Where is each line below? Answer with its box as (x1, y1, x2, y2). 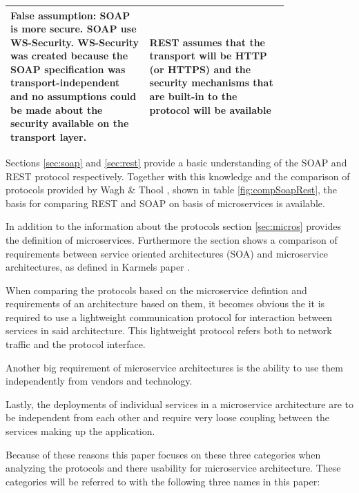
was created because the (10, 48, 128, 63)
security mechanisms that (149, 75, 273, 90)
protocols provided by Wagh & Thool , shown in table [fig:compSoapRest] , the (6, 182, 338, 197)
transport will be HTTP (149, 48, 267, 63)
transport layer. (10, 129, 87, 144)
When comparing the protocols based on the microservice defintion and (6, 282, 307, 297)
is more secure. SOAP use (10, 21, 137, 36)
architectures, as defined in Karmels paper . (6, 260, 191, 274)
